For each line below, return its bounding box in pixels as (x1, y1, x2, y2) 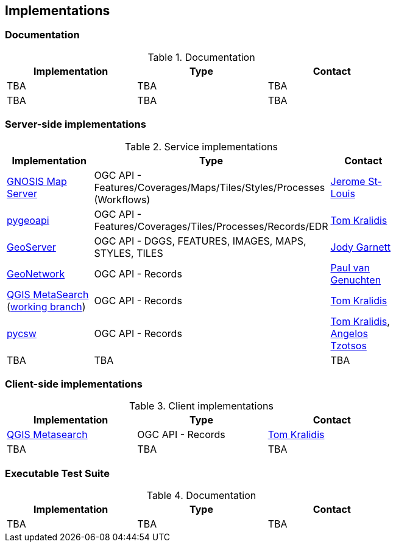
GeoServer (7, 240, 56, 253)
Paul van (330, 261, 370, 274)
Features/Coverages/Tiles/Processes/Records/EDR (94, 220, 328, 232)
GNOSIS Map (7, 175, 67, 187)
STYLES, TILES (94, 246, 163, 259)
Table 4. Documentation (146, 489, 256, 502)
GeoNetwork (7, 267, 65, 280)
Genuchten (330, 273, 381, 286)
